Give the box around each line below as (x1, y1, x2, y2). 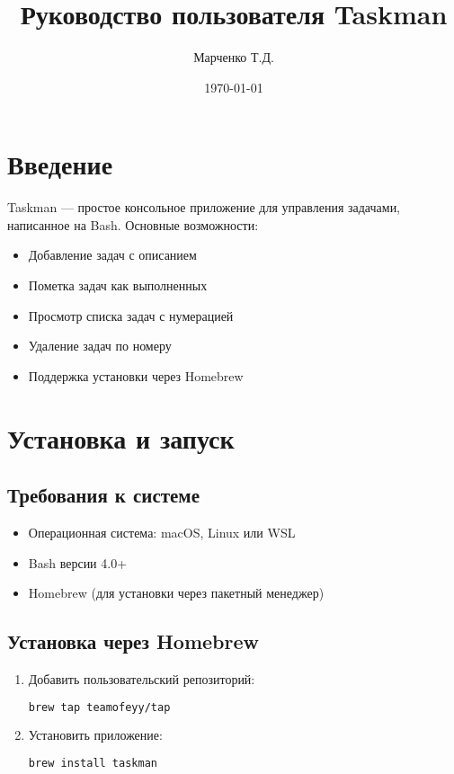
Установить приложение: (28, 725, 163, 744)
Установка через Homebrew (7, 627, 259, 655)
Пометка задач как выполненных (28, 276, 208, 295)
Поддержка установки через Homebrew (28, 366, 244, 385)
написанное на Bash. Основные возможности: (7, 215, 259, 234)
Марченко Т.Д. (193, 48, 274, 67)
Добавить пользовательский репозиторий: (28, 669, 255, 688)
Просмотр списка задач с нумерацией (28, 306, 234, 325)
